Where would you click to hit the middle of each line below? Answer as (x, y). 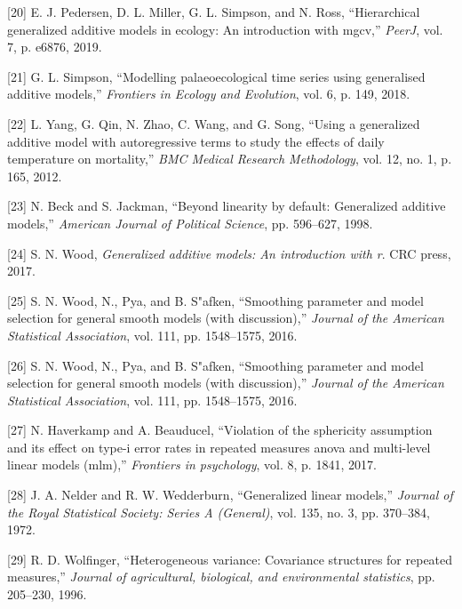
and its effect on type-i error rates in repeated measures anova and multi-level (219, 447)
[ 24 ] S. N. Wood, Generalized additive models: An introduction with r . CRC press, (229, 253)
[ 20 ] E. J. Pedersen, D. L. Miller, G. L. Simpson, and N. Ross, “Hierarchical (214, 12)
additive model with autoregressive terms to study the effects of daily (196, 141)
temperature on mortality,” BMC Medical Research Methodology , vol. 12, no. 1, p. (230, 159)
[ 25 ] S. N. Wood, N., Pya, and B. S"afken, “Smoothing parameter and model (215, 300)
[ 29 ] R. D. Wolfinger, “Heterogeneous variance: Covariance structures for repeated (230, 559)
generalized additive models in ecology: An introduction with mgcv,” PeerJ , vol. (225, 29)
